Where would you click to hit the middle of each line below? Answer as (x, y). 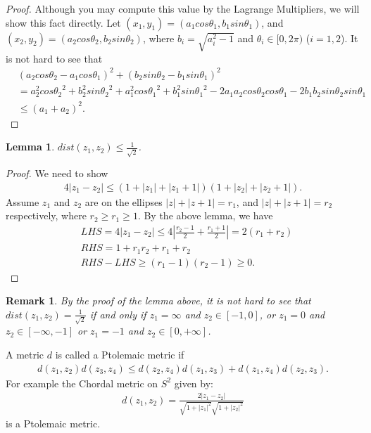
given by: (194, 383)
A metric (25, 355)
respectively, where (46, 215)
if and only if (118, 314)
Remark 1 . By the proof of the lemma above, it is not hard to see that (158, 300)
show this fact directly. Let (63, 22)
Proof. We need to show (57, 173)
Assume (23, 201)
